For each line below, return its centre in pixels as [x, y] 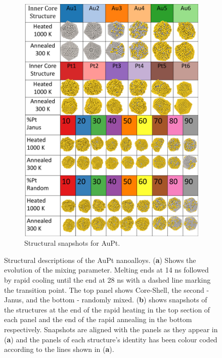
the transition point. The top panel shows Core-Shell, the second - [107, 289]
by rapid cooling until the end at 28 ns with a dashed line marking [107, 280]
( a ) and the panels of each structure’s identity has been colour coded [111, 339]
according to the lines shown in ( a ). [59, 349]
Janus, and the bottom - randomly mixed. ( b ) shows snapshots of [106, 300]
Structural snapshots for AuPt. [72, 243]
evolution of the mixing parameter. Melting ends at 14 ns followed [106, 270]
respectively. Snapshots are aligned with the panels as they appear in [111, 329]
